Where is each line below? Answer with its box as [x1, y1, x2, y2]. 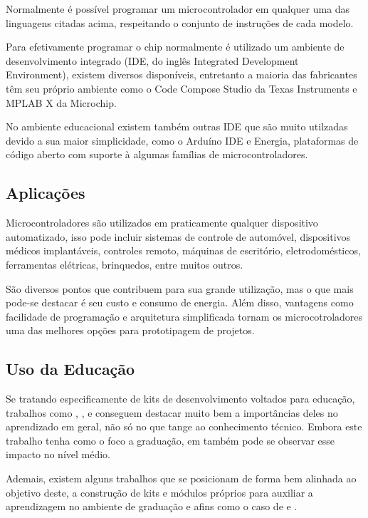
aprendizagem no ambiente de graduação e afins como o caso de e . [6, 499, 298, 514]
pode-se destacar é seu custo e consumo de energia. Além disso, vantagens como [6, 295, 354, 310]
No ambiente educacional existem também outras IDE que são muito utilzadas [6, 119, 348, 134]
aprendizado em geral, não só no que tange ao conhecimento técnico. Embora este [6, 419, 362, 434]
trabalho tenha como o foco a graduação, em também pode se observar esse [6, 432, 335, 447]
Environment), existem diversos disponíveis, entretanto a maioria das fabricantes [6, 67, 357, 82]
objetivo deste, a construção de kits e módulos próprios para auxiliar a [6, 485, 313, 499]
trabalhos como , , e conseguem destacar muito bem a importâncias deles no [6, 405, 338, 420]
